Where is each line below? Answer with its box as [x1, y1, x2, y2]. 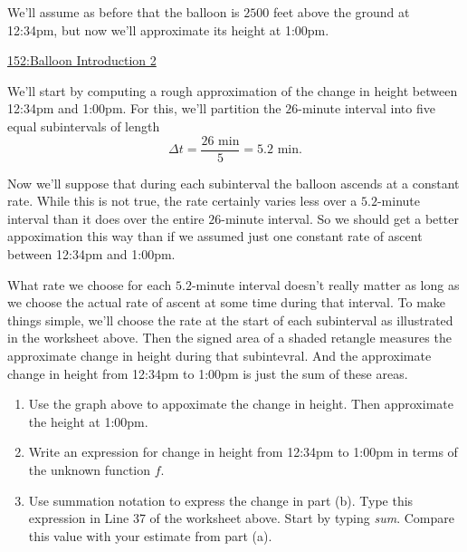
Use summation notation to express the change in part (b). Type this [28, 490, 414, 509]
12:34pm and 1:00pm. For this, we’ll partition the [7, 99, 281, 118]
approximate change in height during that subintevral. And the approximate [7, 345, 432, 364]
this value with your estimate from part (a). [28, 526, 272, 545]
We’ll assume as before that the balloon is [7, 3, 240, 21]
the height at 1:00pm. [28, 412, 148, 431]
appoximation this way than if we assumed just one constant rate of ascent [7, 227, 423, 246]
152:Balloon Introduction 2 [7, 51, 157, 70]
